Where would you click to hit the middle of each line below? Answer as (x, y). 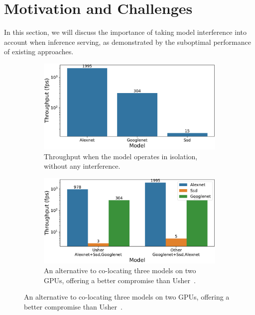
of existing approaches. (39, 52)
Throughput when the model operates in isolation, (121, 156)
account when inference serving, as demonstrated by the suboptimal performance (127, 42)
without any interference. (82, 166)
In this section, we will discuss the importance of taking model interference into (125, 32)
